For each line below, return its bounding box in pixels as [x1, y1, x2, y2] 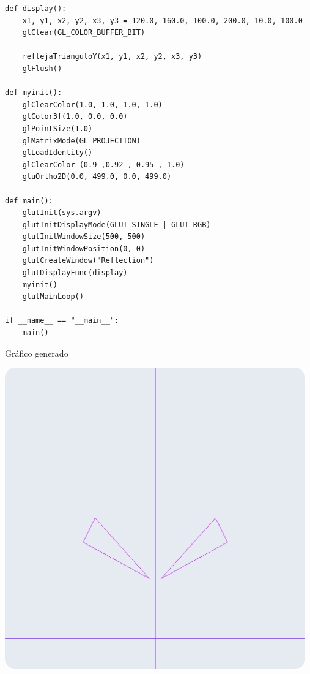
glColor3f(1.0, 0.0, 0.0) [22, 112, 128, 121]
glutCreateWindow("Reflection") [22, 256, 154, 265]
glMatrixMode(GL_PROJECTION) [22, 136, 141, 145]
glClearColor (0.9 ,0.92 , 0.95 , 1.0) [22, 160, 185, 169]
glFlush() [22, 64, 62, 73]
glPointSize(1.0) [22, 124, 93, 133]
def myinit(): [5, 88, 62, 97]
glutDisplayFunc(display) [22, 268, 128, 278]
